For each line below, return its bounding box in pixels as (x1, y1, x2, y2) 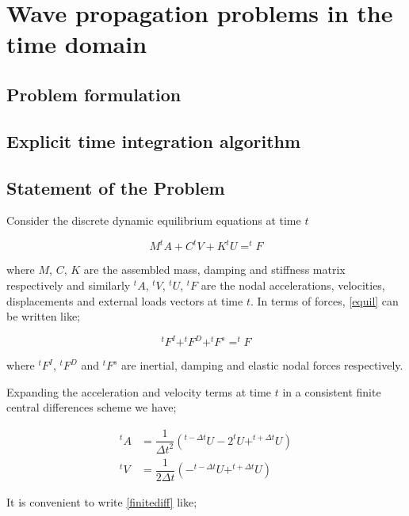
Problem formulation (6, 82, 182, 106)
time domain (6, 28, 147, 60)
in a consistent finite (282, 383, 381, 400)
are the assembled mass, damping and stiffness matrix (83, 261, 346, 278)
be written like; (6, 308, 80, 324)
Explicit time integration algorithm (6, 128, 301, 153)
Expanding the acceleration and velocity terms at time (6, 383, 272, 400)
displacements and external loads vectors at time (6, 292, 243, 309)
